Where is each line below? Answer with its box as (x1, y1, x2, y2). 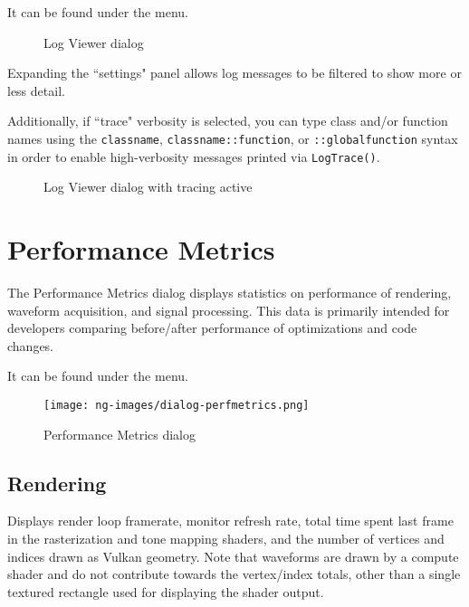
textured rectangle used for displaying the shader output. (7, 582, 324, 601)
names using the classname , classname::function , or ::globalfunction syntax (7, 128, 458, 147)
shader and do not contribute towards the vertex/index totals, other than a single (7, 564, 461, 583)
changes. (7, 336, 54, 355)
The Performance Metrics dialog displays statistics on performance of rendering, (7, 283, 452, 301)
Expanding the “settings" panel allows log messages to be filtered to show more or (7, 63, 462, 82)
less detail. (7, 81, 65, 100)
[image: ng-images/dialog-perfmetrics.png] (43, 398, 310, 412)
